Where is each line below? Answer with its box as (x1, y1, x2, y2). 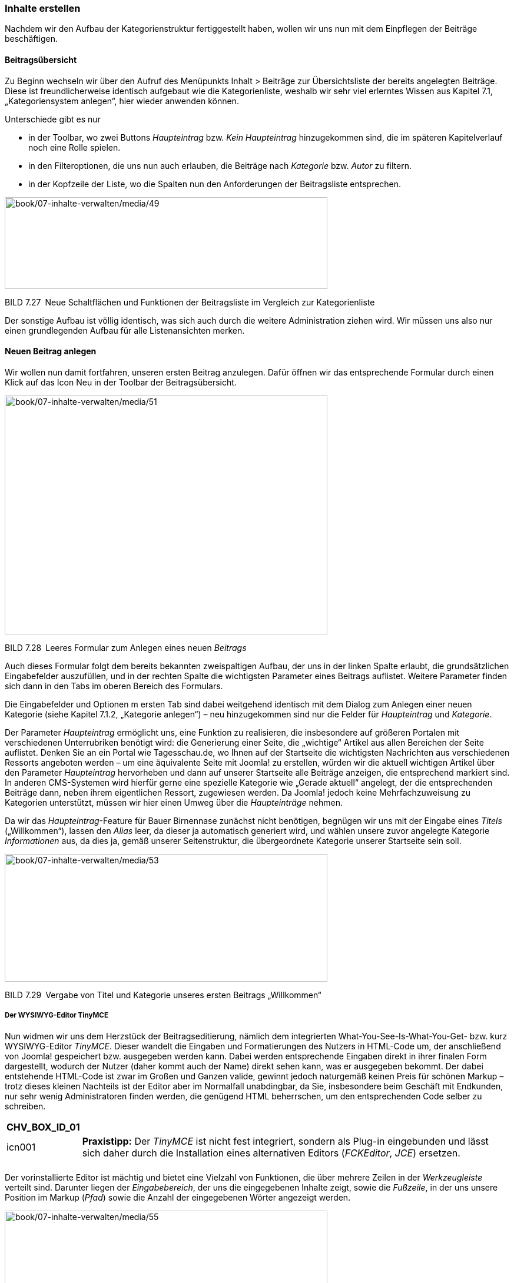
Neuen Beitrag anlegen (5, 346, 97, 357)
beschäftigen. (5, 34, 58, 44)
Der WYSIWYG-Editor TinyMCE (5, 1011, 108, 1020)
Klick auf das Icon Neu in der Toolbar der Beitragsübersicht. (5, 377, 237, 387)
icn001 (6, 1141, 36, 1153)
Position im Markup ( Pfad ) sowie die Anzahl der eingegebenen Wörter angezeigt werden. (5, 1192, 351, 1202)
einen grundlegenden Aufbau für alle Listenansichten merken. (5, 325, 245, 335)
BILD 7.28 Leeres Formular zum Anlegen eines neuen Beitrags (5, 642, 247, 653)
